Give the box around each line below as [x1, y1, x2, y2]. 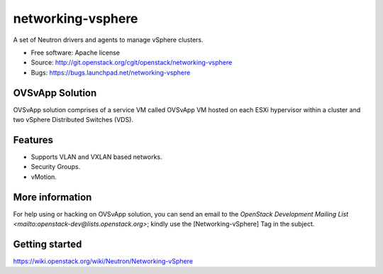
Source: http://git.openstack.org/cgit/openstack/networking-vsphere [30, 58, 233, 67]
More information [13, 191, 92, 203]
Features [13, 133, 53, 146]
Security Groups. [30, 163, 81, 171]
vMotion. [30, 172, 57, 181]
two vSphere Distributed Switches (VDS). [13, 116, 134, 124]
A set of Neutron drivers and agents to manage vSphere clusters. [13, 35, 204, 44]
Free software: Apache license [30, 48, 121, 57]
